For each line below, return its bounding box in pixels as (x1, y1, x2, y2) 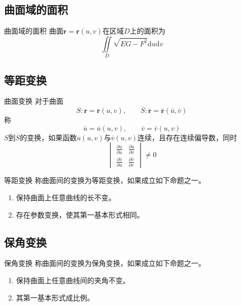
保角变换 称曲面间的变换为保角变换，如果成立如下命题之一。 (4, 258, 205, 268)
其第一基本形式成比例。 (16, 292, 94, 302)
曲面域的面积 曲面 (4, 25, 63, 36)
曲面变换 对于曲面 (4, 96, 63, 106)
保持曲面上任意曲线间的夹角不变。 (16, 274, 130, 285)
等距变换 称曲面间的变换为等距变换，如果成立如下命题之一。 (4, 175, 205, 186)
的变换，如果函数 (20, 132, 77, 142)
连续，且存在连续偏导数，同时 (137, 132, 237, 142)
